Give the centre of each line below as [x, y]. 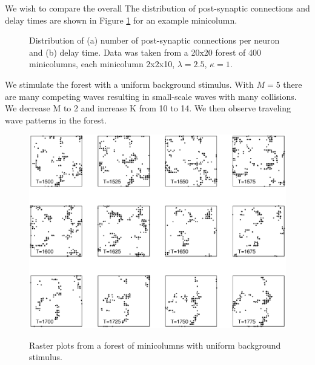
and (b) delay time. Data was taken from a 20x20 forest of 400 [145, 52]
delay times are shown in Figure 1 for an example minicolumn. [121, 20]
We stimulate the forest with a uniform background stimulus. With [129, 84]
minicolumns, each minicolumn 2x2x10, [102, 64]
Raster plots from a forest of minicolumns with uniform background [155, 345]
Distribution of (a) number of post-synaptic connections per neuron [154, 40]
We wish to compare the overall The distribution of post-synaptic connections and [157, 8]
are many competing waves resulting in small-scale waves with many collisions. [151, 96]
